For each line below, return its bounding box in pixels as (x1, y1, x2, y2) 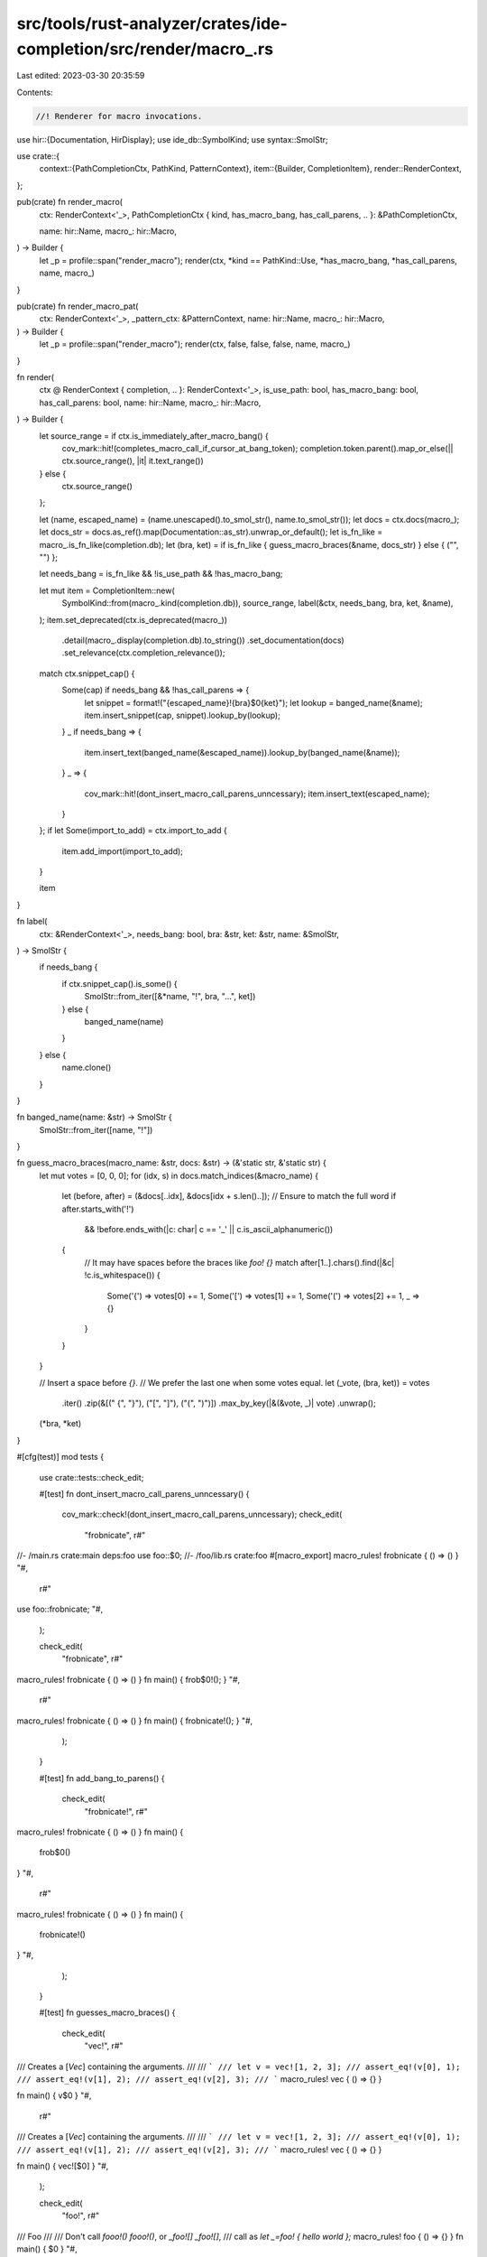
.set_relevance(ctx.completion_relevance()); (61, 647, 225, 658)
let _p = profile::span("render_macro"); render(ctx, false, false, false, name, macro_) (39, 339, 351, 349)
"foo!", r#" (61, 2210, 100, 2221)
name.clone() (61, 1062, 112, 1073)
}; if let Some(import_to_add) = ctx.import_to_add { (39, 825, 227, 836)
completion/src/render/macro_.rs (16, 39, 274, 59)
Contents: (16, 87, 53, 98)
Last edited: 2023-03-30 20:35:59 (16, 70, 145, 81)
